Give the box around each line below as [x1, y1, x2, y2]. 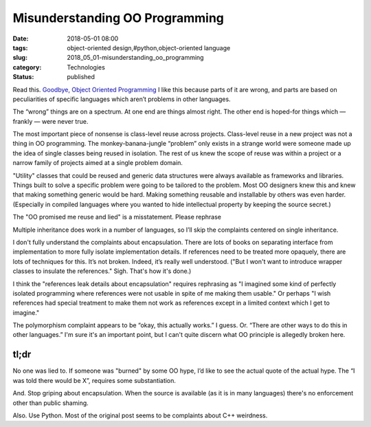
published [67, 73, 95, 81]
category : [12, 63, 42, 72]
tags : [12, 43, 28, 52]
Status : [12, 73, 34, 81]
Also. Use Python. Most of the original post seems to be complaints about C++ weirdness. [12, 411, 268, 419]
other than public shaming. [12, 399, 89, 407]
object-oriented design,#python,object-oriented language [67, 43, 231, 52]
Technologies [67, 63, 106, 72]
